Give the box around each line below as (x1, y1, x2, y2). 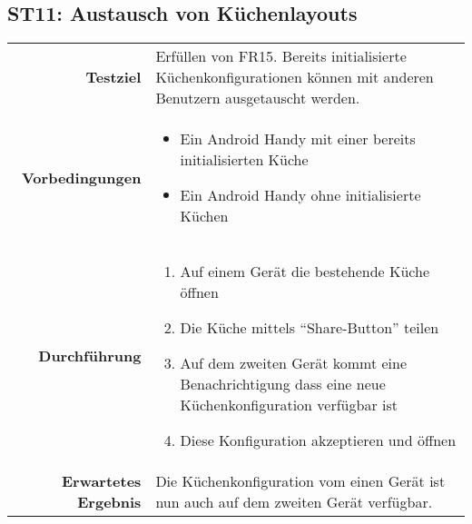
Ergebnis (77, 491, 142, 513)
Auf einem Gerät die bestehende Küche (180, 261, 430, 282)
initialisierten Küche (180, 149, 309, 171)
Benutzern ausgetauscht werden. (155, 87, 360, 109)
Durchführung (38, 345, 142, 367)
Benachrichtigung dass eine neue (180, 373, 386, 395)
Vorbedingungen (22, 166, 142, 188)
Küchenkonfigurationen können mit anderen (155, 66, 434, 88)
